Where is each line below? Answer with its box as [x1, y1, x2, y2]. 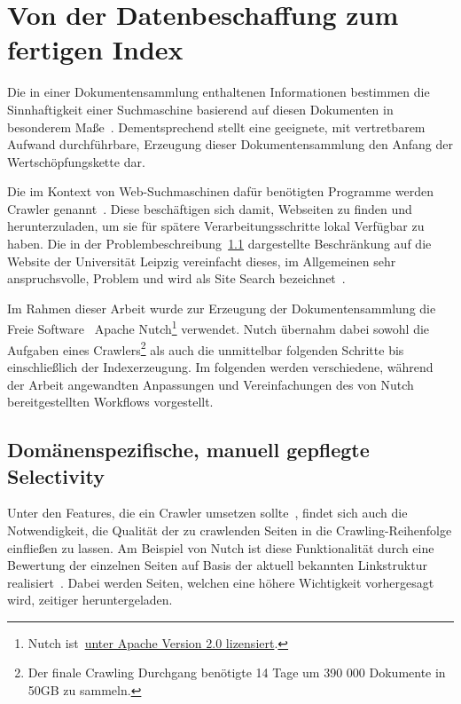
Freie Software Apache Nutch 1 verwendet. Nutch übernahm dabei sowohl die [7, 317, 430, 338]
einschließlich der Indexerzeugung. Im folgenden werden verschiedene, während [7, 357, 434, 376]
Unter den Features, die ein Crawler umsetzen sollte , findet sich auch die [7, 503, 408, 522]
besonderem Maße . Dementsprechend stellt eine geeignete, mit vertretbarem [7, 117, 426, 136]
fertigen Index [7, 31, 184, 67]
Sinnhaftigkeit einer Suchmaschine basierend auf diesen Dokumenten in [7, 99, 394, 118]
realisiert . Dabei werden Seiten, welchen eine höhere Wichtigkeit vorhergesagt [7, 573, 434, 591]
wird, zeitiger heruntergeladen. [7, 590, 173, 609]
